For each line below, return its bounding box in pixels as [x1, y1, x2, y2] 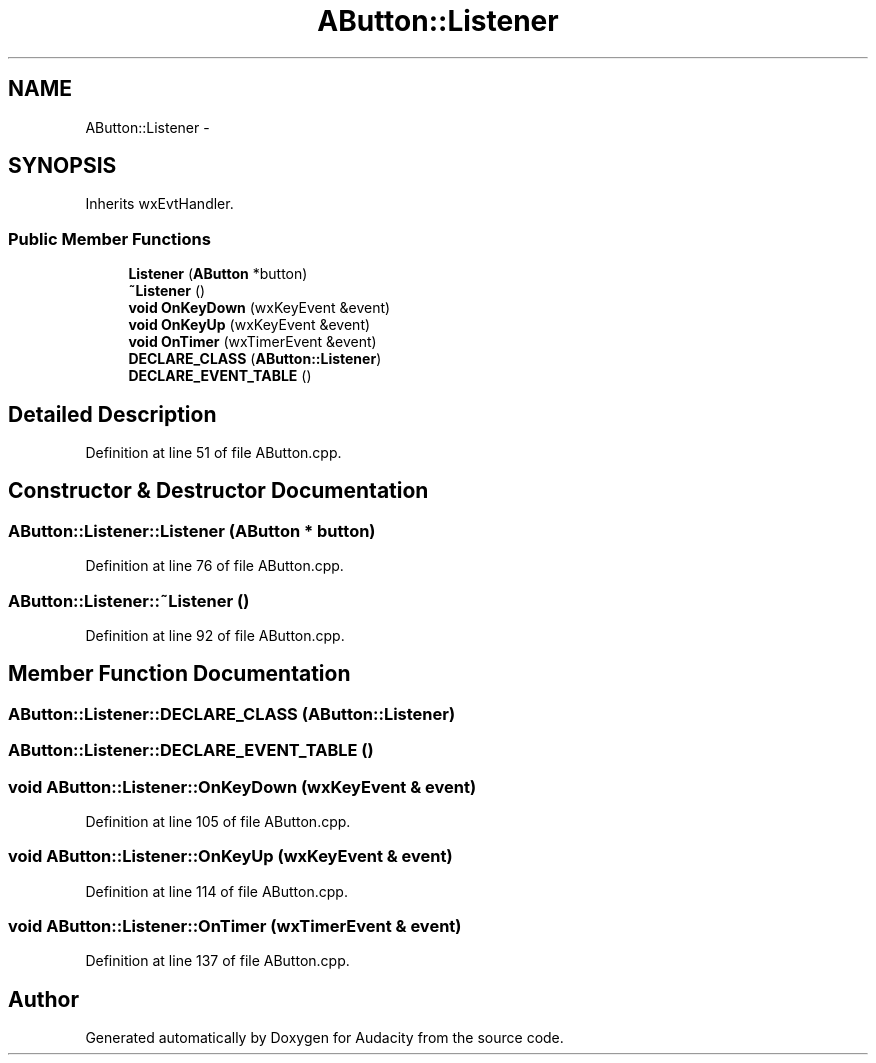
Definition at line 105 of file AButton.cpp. [85, 812, 351, 830]
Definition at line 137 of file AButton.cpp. [85, 952, 350, 970]
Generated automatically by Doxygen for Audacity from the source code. [85, 1029, 564, 1047]
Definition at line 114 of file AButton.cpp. [85, 882, 348, 900]
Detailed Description [8, 401, 217, 427]
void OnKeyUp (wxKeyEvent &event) [128, 316, 371, 334]
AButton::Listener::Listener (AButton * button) [8, 520, 376, 541]
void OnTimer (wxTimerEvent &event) [128, 333, 377, 351]
